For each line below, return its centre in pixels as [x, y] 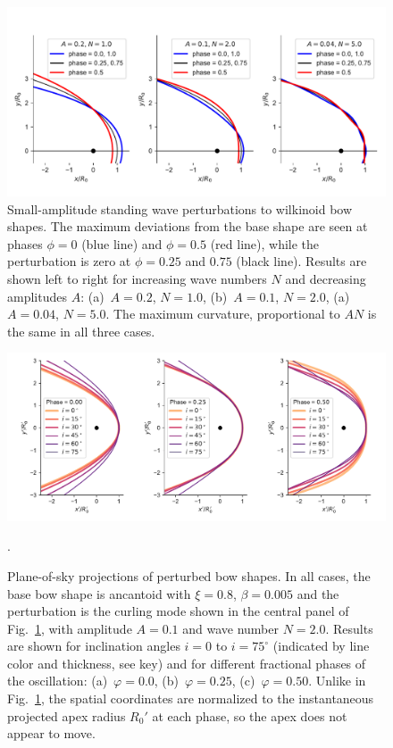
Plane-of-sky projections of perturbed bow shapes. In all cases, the [189, 575]
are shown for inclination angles [94, 646]
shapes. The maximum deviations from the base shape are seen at [188, 226]
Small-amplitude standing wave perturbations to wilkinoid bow [180, 208]
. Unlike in [337, 681]
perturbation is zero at [69, 261]
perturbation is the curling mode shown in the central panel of [178, 611]
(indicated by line [321, 646]
